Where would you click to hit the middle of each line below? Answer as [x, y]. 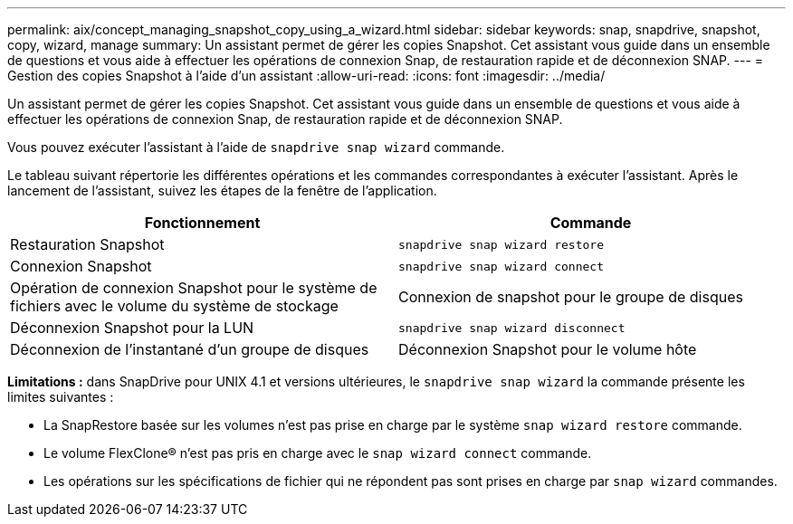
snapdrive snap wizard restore [501, 244]
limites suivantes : [61, 397]
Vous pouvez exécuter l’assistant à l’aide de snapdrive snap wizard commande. [256, 147]
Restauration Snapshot [87, 244]
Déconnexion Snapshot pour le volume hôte [548, 349]
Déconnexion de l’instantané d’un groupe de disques [190, 349]
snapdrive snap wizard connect [501, 266]
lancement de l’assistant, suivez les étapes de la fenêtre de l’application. [222, 191]
